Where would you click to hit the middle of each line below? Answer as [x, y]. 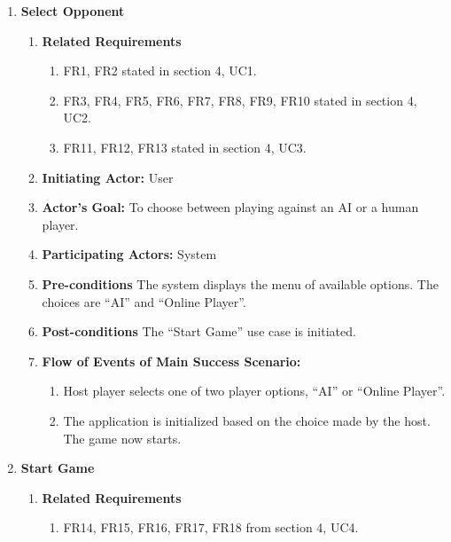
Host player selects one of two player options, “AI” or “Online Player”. [254, 391]
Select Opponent [73, 11]
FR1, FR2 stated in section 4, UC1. [160, 71]
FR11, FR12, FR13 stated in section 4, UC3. [185, 147]
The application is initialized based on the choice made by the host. [247, 420]
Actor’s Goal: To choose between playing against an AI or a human [230, 207]
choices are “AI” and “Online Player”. [144, 301]
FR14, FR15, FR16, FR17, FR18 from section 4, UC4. [211, 527]
